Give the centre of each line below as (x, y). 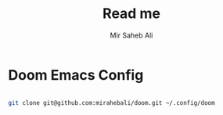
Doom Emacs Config (76, 75)
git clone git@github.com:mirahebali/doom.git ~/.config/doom (111, 102)
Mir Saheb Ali (131, 35)
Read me (131, 14)
